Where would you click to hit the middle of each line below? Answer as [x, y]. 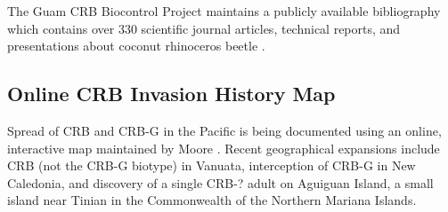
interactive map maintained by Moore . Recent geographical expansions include [224, 148]
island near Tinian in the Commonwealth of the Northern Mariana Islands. [212, 200]
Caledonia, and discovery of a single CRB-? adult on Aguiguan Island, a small [220, 182]
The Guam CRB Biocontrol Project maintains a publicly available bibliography [224, 11]
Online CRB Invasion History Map [171, 94]
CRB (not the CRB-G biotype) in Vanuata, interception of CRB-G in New [212, 165]
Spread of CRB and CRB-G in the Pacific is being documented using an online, [224, 130]
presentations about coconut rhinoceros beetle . [136, 46]
